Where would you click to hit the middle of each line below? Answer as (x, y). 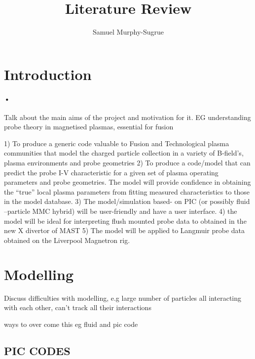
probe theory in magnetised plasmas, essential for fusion (89, 127)
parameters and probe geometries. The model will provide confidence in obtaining (127, 182)
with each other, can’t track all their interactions (78, 307)
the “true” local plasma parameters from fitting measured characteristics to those (127, 191)
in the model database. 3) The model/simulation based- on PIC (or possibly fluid (127, 201)
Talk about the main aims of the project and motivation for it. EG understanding (127, 117)
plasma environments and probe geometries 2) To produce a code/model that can (127, 163)
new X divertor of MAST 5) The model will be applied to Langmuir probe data (125, 230)
